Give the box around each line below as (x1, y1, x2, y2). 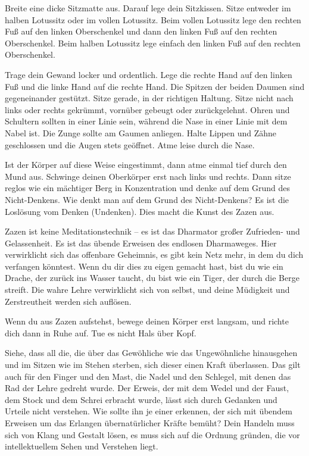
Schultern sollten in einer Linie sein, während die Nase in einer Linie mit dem (5, 115, 288, 127)
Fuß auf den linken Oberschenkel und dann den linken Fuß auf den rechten (5, 25, 277, 38)
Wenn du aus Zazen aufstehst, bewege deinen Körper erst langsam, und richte (5, 315, 289, 327)
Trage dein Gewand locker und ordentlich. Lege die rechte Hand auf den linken (5, 68, 292, 80)
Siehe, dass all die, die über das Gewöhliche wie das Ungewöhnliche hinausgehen (5, 346, 298, 359)
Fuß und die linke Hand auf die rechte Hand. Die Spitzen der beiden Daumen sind (5, 80, 305, 92)
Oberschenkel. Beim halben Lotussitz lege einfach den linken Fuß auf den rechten (5, 36, 301, 49)
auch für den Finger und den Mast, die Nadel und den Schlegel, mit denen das (5, 370, 291, 382)
